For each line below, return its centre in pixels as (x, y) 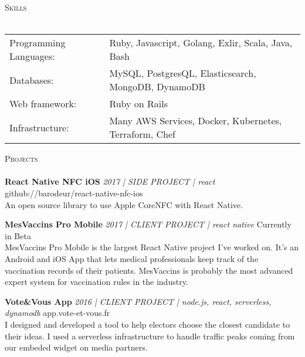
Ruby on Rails (139, 104)
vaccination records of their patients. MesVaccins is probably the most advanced (149, 270)
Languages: (32, 56)
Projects (21, 159)
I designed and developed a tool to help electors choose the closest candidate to (148, 324)
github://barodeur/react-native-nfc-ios (74, 193)
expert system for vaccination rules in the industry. (96, 282)
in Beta (18, 235)
